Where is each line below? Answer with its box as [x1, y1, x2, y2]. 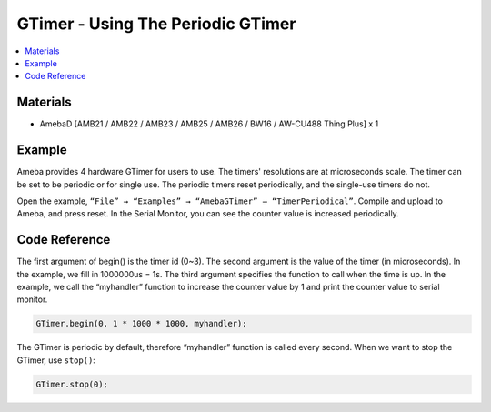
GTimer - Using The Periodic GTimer [16, 14, 296, 34]
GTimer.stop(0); [35, 378, 109, 389]
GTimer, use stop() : [16, 355, 95, 366]
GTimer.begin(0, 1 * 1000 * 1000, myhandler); [35, 318, 247, 329]
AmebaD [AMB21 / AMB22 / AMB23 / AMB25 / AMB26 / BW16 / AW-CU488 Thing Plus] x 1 [39, 118, 379, 129]
